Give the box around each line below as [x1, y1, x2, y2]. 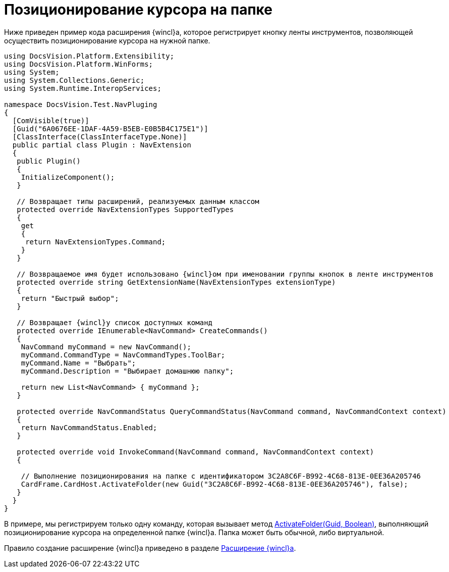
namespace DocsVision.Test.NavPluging [4, 100, 157, 109]
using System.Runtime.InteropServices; [4, 84, 161, 92]
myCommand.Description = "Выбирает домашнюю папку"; [21, 367, 234, 375]
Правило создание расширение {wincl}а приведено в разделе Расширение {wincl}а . [4, 543, 296, 552]
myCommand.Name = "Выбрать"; [21, 358, 136, 367]
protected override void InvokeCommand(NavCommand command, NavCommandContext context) [17, 447, 374, 456]
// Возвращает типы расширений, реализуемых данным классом [17, 197, 259, 205]
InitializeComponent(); [21, 173, 115, 181]
